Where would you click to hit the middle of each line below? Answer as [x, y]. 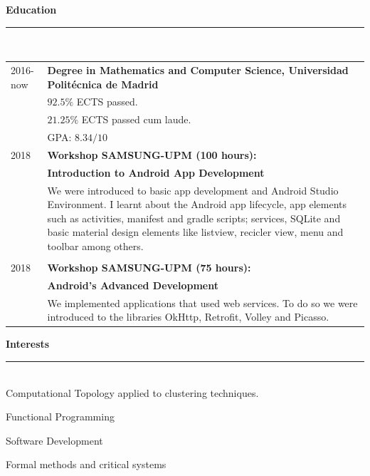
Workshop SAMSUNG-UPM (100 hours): [152, 154]
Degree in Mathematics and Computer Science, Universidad [198, 69]
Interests [28, 344]
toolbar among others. [95, 245]
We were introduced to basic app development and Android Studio [193, 190]
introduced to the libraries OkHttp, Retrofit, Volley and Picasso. [188, 317]
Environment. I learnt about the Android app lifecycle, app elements [197, 204]
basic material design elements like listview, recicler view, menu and [195, 232]
